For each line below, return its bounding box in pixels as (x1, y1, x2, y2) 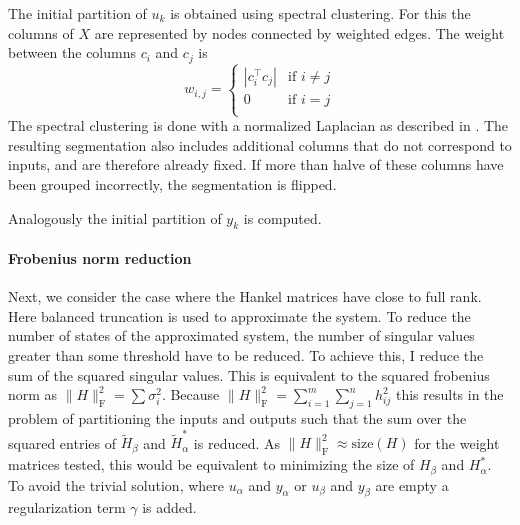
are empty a (375, 474, 449, 495)
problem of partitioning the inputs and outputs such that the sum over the (8, 407, 467, 428)
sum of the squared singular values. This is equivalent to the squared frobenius (8, 364, 490, 385)
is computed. (243, 207, 322, 228)
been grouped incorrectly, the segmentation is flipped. (8, 174, 337, 195)
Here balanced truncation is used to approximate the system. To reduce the (8, 305, 471, 326)
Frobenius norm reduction (8, 248, 192, 268)
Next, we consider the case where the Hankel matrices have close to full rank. (8, 286, 482, 307)
